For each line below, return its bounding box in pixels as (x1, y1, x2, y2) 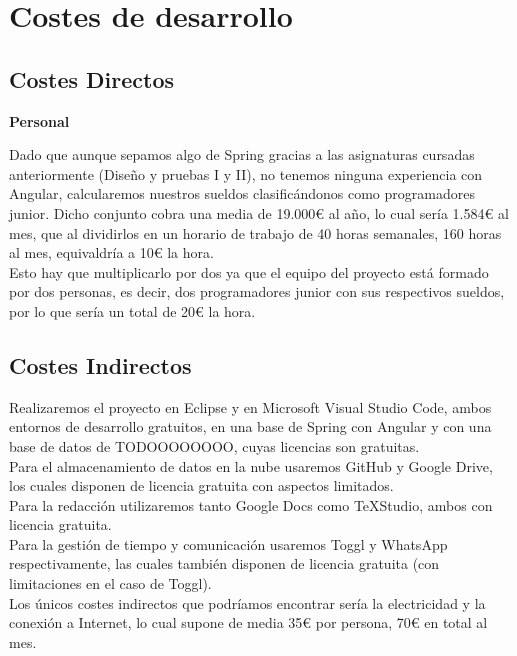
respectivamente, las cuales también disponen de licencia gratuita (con (9, 553, 440, 574)
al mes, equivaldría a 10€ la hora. (9, 242, 214, 263)
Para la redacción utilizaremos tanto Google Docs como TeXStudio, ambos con (9, 494, 493, 515)
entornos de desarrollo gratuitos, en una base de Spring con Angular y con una (9, 416, 492, 437)
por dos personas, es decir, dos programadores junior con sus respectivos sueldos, (9, 281, 505, 302)
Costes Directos (9, 63, 175, 94)
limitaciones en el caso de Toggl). (9, 573, 212, 594)
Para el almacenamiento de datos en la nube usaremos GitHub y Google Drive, (9, 455, 493, 476)
